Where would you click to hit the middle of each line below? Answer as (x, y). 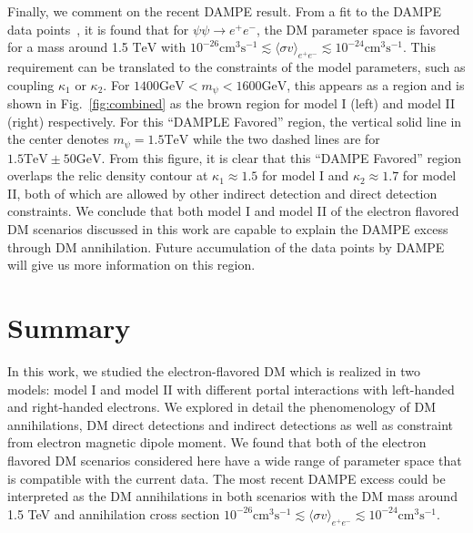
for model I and (305, 175)
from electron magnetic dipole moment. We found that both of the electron (217, 442)
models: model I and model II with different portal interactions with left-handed (231, 389)
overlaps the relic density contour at (108, 175)
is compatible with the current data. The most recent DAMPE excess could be (226, 478)
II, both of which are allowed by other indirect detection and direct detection (222, 193)
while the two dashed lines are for (286, 139)
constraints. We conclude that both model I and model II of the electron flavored (233, 211)
